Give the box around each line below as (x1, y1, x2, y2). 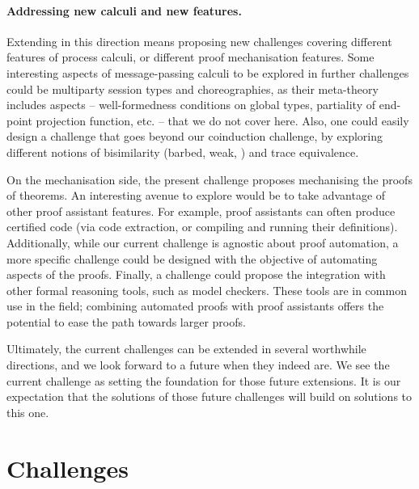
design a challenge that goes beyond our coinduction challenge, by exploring (6, 128, 383, 145)
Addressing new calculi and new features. (6, 2, 242, 19)
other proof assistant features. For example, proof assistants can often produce (6, 202, 396, 219)
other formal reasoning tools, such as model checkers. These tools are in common (6, 281, 407, 298)
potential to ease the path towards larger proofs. (6, 313, 246, 330)
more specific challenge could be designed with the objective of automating (6, 250, 378, 267)
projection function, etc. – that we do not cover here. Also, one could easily (36, 112, 409, 129)
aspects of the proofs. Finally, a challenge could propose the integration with (6, 266, 386, 283)
